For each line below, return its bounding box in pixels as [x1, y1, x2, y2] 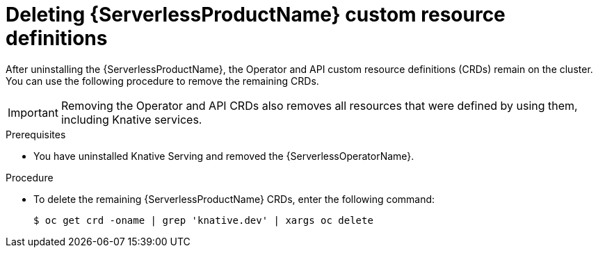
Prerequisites [6, 128, 66, 140]
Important [8, 105, 58, 120]
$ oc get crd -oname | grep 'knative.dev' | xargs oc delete [33, 214, 373, 226]
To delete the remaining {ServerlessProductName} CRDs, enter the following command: [33, 193, 435, 205]
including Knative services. [60, 112, 202, 126]
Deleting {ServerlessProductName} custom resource [6, 3, 506, 26]
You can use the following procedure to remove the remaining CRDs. [6, 74, 319, 87]
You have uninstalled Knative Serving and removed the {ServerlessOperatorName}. [33, 149, 414, 162]
